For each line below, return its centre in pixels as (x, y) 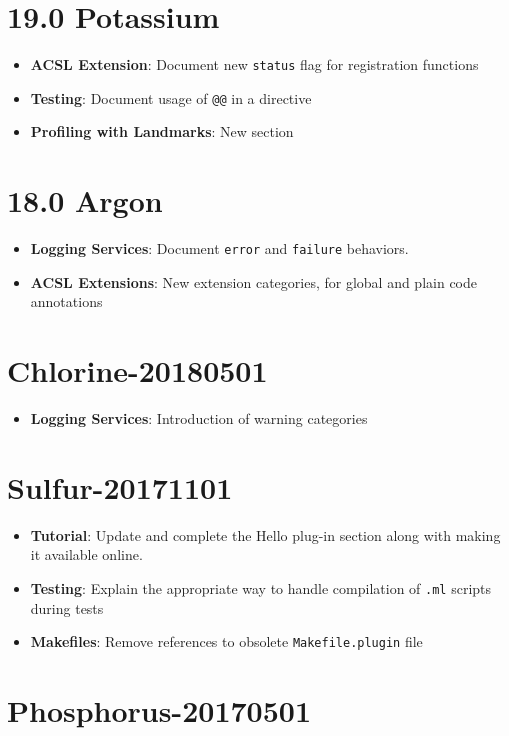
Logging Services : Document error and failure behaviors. (219, 248)
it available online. (86, 554)
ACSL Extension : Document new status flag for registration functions (254, 64)
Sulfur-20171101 (120, 486)
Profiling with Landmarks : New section (162, 131)
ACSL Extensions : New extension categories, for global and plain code (253, 281)
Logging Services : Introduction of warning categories (199, 418)
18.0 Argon (85, 200)
